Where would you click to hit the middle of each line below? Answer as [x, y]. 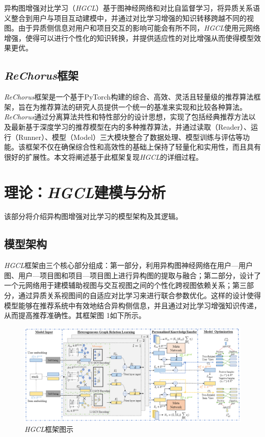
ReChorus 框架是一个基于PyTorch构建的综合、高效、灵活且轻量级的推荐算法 [129, 97]
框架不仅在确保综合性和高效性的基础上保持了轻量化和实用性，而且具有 [143, 147]
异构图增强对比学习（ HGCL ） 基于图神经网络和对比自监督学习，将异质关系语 [132, 8]
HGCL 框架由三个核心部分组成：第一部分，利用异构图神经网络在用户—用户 [129, 265]
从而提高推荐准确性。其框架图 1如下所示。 [75, 315]
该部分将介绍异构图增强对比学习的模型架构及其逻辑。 [93, 216]
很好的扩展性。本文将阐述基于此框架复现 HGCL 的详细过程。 [104, 156]
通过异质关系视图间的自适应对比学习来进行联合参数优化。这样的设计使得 [139, 295]
